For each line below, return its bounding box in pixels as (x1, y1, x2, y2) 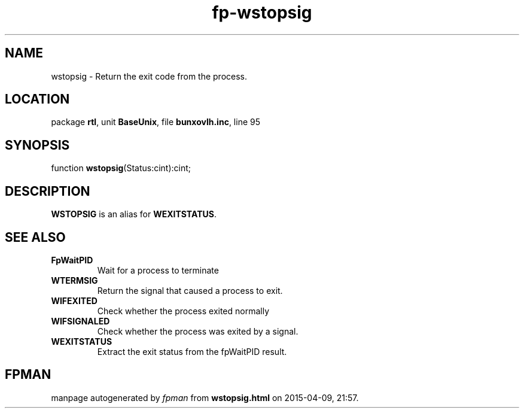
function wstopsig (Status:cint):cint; (51, 163, 191, 174)
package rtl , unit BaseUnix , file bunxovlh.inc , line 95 (51, 117, 260, 127)
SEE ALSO (5, 229, 66, 245)
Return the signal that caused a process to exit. (97, 285, 283, 296)
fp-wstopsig (212, 2, 312, 23)
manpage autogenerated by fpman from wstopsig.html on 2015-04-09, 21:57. (51, 392, 359, 403)
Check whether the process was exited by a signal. (97, 326, 298, 336)
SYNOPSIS (5, 137, 70, 153)
